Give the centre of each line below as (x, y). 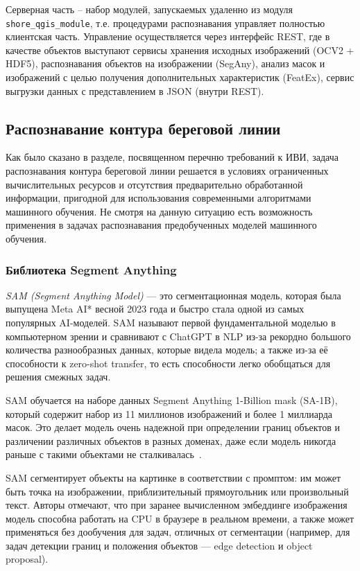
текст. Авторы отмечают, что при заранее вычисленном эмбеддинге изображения (177, 505)
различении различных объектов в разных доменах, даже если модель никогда (171, 440)
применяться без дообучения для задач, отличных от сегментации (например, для (178, 532)
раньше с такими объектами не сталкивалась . (104, 454)
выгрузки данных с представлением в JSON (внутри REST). (135, 90)
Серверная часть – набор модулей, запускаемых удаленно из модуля (149, 9)
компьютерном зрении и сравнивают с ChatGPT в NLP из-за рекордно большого (178, 336)
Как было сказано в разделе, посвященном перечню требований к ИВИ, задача (172, 157)
